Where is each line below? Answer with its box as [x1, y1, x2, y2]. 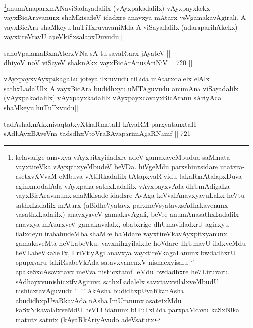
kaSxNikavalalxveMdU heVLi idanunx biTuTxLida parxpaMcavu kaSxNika [15, 305, 240, 315]
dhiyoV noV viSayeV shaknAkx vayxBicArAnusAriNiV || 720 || [4, 57, 193, 67]
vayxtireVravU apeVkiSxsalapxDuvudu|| [4, 31, 123, 41]
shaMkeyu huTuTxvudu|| [4, 102, 78, 112]
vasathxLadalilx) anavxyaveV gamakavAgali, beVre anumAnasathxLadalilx [15, 209, 239, 219]
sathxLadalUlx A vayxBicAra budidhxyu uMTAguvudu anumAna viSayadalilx [4, 83, 239, 93]
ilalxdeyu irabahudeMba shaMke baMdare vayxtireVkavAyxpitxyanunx [15, 228, 227, 238]
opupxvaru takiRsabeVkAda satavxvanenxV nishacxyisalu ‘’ [15, 257, 194, 267]
